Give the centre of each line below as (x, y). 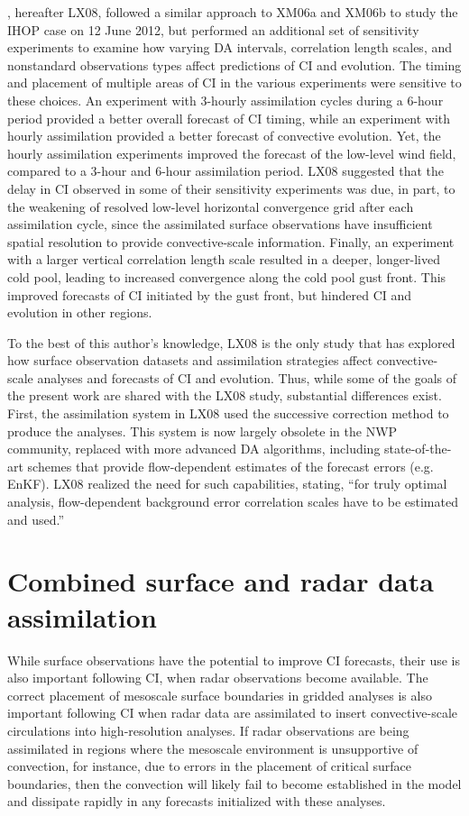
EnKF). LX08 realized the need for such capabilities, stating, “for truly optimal (227, 484)
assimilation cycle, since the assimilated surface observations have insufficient (220, 224)
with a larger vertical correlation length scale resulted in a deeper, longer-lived (224, 259)
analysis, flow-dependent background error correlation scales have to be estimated (233, 502)
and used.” (36, 519)
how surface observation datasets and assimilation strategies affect (190, 360)
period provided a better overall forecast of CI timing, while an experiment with (229, 118)
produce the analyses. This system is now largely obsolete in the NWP (202, 431)
